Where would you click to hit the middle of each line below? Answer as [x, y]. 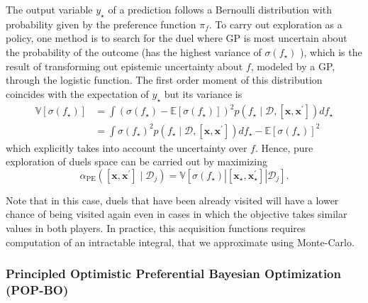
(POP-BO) [37, 290]
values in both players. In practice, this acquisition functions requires [156, 228]
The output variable [49, 9]
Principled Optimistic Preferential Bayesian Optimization [173, 274]
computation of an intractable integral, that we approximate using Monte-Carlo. [180, 242]
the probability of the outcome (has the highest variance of [134, 51]
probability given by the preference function [101, 24]
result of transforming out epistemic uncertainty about [124, 66]
